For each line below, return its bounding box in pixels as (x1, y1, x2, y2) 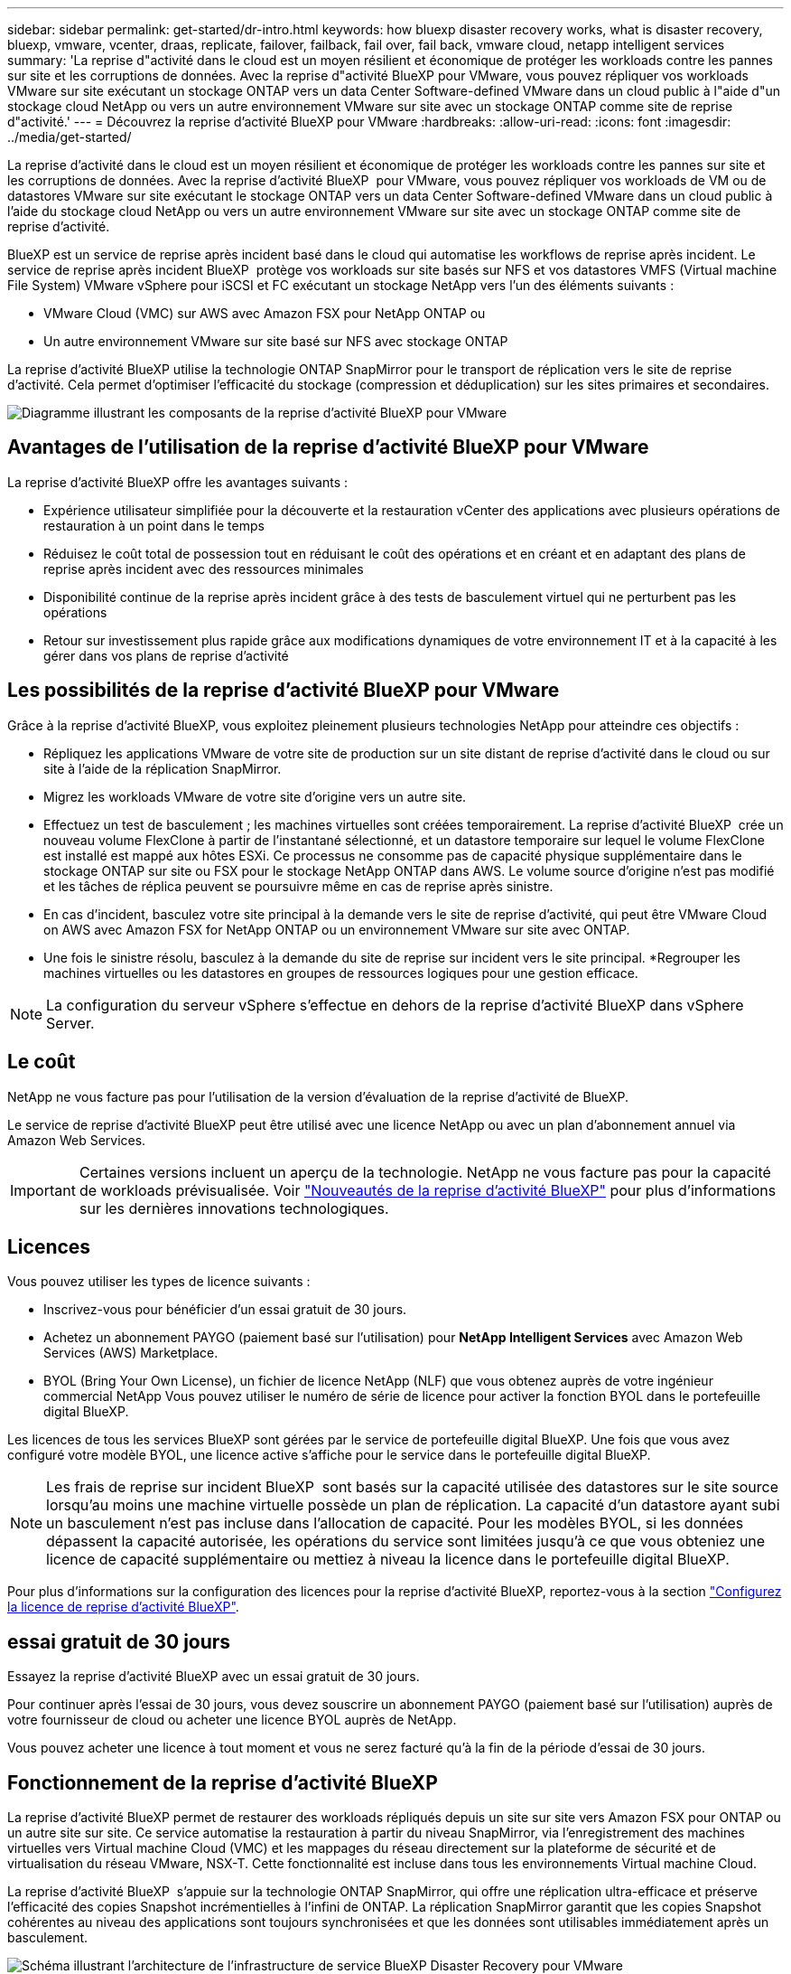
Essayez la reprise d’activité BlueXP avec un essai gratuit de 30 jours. (7, 1668, 420, 1685)
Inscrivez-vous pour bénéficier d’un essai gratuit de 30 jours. (43, 1302, 407, 1318)
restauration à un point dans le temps (43, 517, 265, 533)
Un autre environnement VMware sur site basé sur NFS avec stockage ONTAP (43, 334, 508, 349)
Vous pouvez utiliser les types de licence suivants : (7, 1274, 311, 1290)
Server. (46, 1013, 95, 1032)
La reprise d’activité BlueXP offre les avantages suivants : (7, 474, 349, 490)
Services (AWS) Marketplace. (43, 1345, 219, 1361)
